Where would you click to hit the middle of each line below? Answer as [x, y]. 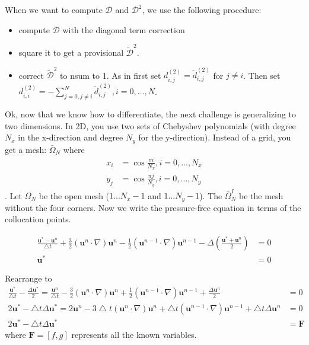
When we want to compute [54, 9]
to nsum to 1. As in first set [111, 75]
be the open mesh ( [74, 195]
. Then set [262, 75]
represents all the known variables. [134, 335]
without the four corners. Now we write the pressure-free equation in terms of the [153, 207]
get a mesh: [26, 149]
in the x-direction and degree [71, 137]
